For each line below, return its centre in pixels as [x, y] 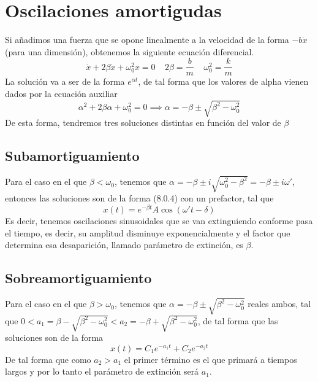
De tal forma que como [48, 359]
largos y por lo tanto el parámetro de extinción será [102, 371]
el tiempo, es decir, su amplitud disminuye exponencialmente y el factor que [148, 232]
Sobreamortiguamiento [78, 278]
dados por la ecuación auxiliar [61, 93]
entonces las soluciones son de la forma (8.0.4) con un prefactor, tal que [139, 198]
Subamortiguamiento [72, 156]
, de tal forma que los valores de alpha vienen [223, 81]
